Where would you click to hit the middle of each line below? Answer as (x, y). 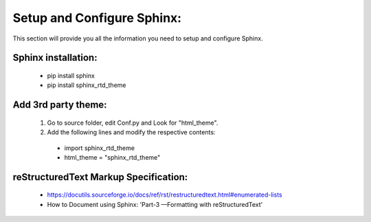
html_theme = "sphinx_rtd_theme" (112, 157)
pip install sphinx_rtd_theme (87, 85)
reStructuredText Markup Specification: (100, 177)
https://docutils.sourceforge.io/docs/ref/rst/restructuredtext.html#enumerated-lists (165, 195)
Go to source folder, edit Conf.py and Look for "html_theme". (133, 123)
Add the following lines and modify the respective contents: (131, 132)
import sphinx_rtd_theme (100, 148)
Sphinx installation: (55, 58)
